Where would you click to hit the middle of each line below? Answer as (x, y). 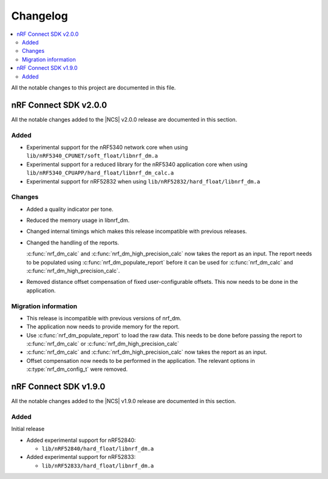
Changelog (39, 16)
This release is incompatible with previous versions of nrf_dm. (104, 318)
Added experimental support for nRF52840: (81, 440)
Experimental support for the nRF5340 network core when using (107, 147)
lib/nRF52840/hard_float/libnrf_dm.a (98, 449)
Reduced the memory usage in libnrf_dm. (78, 220)
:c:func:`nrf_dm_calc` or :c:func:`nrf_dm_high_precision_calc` (103, 344)
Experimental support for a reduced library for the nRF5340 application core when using (137, 164)
